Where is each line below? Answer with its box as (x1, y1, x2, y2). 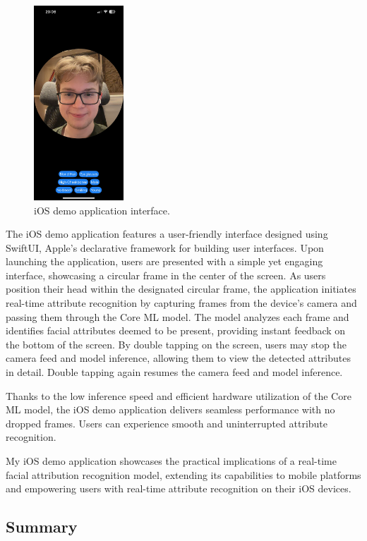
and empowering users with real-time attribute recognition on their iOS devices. (6, 481, 351, 496)
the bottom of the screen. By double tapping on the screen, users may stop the (6, 336, 347, 351)
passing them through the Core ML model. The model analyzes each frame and (6, 309, 349, 324)
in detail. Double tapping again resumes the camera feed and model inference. (6, 365, 343, 379)
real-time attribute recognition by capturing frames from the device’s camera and (6, 296, 357, 310)
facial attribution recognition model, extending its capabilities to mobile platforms (6, 467, 361, 482)
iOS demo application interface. (34, 202, 170, 217)
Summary (6, 516, 78, 537)
